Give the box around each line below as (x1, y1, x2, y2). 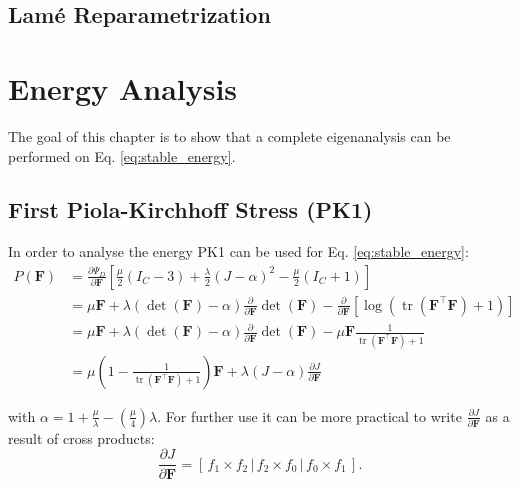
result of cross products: (8, 427, 155, 448)
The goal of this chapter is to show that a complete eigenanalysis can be (8, 125, 451, 146)
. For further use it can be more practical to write (157, 405, 462, 426)
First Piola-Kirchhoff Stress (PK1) (8, 194, 373, 225)
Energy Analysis (8, 67, 238, 108)
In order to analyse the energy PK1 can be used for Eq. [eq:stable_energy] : (8, 241, 469, 262)
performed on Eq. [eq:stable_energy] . (8, 145, 236, 166)
